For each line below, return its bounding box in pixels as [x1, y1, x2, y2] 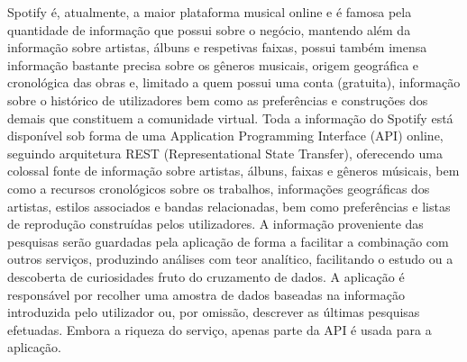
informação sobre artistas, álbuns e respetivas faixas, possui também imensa [7, 38, 427, 57]
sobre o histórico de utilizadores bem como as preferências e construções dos [7, 90, 428, 109]
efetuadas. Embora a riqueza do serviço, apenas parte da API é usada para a [7, 320, 432, 339]
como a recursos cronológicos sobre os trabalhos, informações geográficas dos [7, 178, 430, 197]
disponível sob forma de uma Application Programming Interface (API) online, [7, 126, 444, 145]
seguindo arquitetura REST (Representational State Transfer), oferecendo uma [7, 143, 443, 162]
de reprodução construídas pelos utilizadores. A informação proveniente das [7, 214, 424, 233]
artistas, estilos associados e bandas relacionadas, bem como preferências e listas [7, 196, 451, 215]
